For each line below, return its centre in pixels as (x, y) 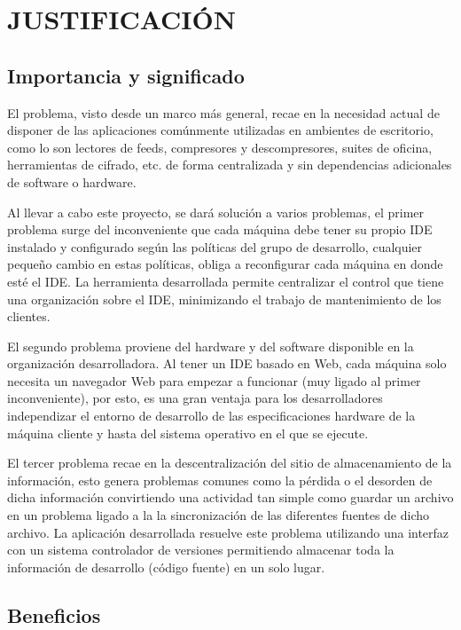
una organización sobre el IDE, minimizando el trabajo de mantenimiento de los (224, 299)
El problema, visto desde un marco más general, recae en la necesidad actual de (223, 112)
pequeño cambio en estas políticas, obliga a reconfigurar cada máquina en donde (225, 264)
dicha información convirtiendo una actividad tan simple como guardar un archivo (230, 497)
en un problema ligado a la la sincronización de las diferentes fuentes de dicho (219, 515)
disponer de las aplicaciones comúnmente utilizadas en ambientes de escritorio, (220, 130)
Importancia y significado (126, 75)
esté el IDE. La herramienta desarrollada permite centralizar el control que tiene (226, 281)
